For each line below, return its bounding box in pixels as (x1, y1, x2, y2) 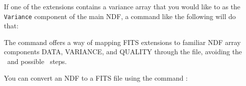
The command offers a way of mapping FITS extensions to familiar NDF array (4, 37, 241, 47)
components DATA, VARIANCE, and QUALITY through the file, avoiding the (4, 46, 242, 57)
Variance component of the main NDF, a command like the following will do (4, 11, 236, 21)
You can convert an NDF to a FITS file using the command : (4, 72, 188, 83)
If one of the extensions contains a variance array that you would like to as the (4, 1, 241, 11)
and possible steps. (7, 56, 67, 66)
